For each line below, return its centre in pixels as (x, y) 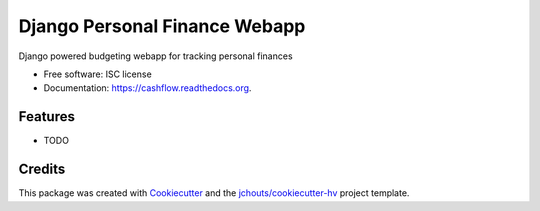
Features (46, 116)
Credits (42, 169)
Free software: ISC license (97, 74)
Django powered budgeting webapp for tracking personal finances (156, 56)
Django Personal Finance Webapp (162, 26)
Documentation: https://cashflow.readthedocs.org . (147, 88)
